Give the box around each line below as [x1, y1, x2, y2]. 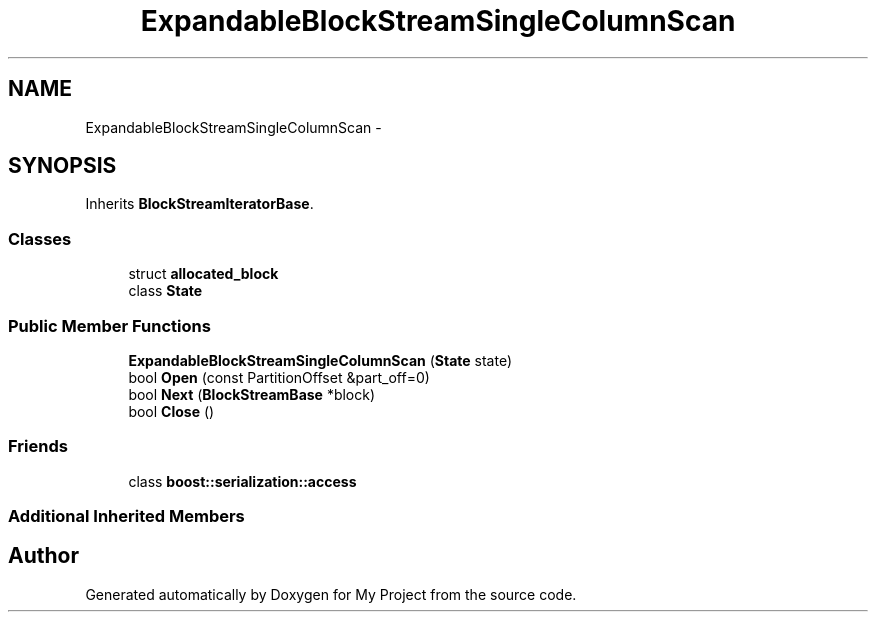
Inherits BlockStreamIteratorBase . [85, 195, 314, 213]
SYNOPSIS [8, 153, 117, 179]
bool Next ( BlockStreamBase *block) [128, 385, 376, 403]
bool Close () [128, 402, 215, 420]
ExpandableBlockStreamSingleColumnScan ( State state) [128, 351, 513, 369]
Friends [8, 436, 68, 457]
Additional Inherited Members [8, 506, 245, 527]
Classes [8, 228, 72, 249]
